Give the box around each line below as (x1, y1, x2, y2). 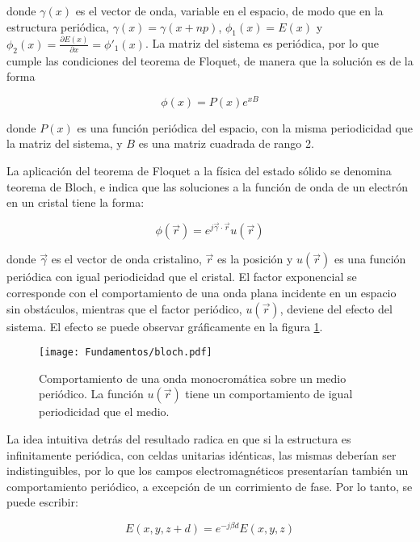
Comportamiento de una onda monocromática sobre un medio (39, 369, 346, 386)
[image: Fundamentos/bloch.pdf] (39, 347, 212, 359)
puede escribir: (6, 494, 78, 510)
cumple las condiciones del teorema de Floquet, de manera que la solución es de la (6, 52, 414, 69)
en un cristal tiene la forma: (6, 194, 145, 211)
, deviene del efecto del (279, 300, 393, 317)
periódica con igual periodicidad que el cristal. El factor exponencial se (6, 268, 357, 285)
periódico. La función (39, 385, 144, 402)
